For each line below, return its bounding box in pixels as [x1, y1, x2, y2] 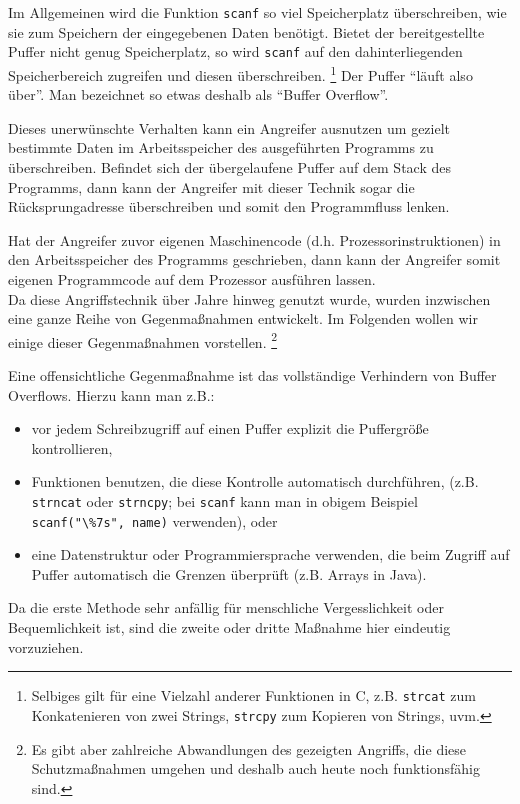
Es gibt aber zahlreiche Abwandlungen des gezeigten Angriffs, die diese [31, 738, 467, 759]
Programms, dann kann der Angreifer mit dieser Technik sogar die [8, 176, 415, 197]
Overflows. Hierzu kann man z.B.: [8, 384, 215, 405]
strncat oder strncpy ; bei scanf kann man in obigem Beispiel [31, 490, 418, 511]
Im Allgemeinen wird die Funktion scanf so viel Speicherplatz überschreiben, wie [8, 2, 507, 22]
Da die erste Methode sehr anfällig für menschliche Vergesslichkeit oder [8, 597, 444, 618]
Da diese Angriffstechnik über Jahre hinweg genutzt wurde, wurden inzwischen [8, 288, 491, 309]
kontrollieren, [31, 437, 113, 458]
